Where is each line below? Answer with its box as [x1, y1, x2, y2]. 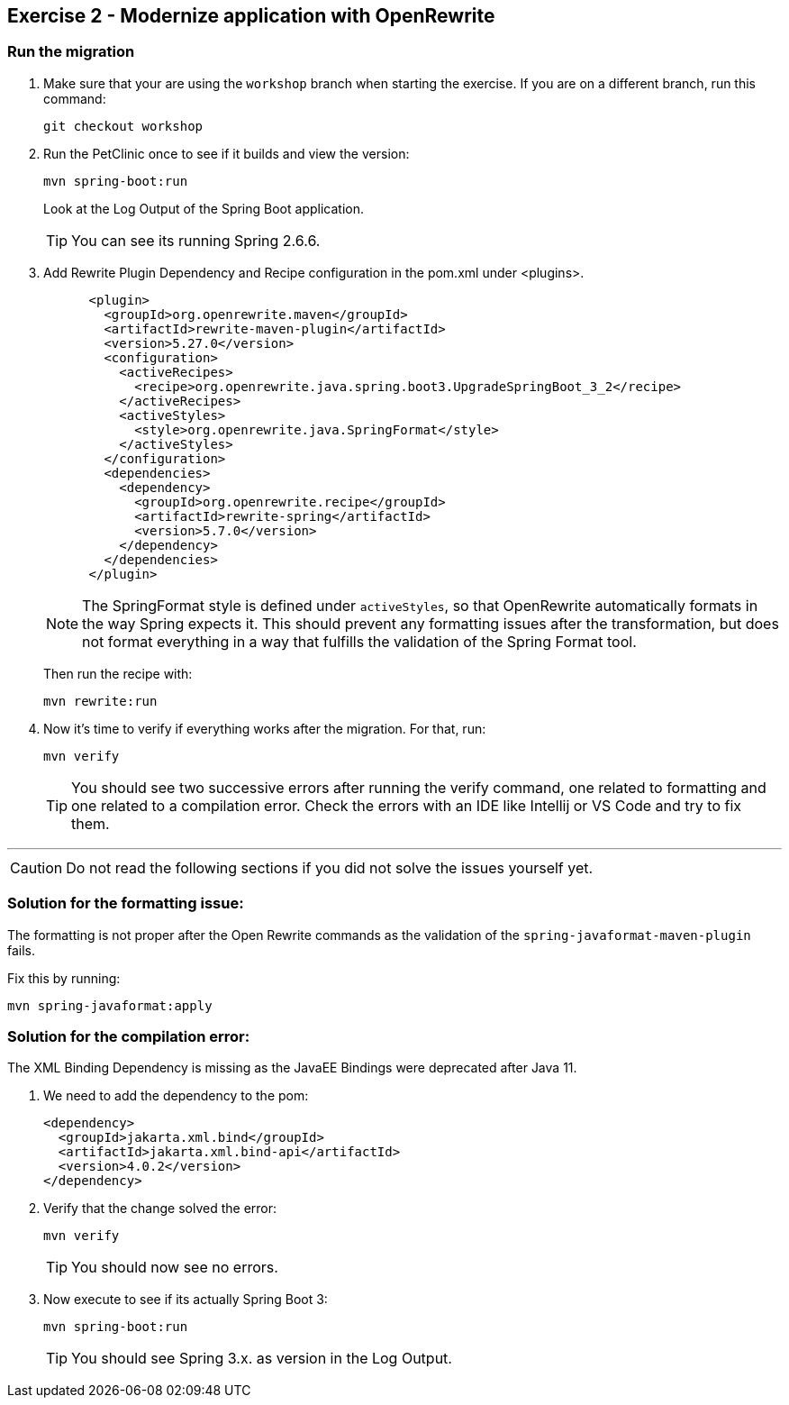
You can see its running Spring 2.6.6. [71, 231, 321, 250]
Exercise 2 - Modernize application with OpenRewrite [7, 5, 495, 27]
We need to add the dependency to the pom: [43, 1088, 309, 1104]
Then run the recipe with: [43, 665, 193, 681]
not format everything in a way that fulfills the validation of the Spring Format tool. [82, 632, 637, 651]
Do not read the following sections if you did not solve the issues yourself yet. [66, 858, 594, 877]
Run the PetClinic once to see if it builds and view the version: [43, 145, 410, 161]
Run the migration [7, 42, 135, 61]
